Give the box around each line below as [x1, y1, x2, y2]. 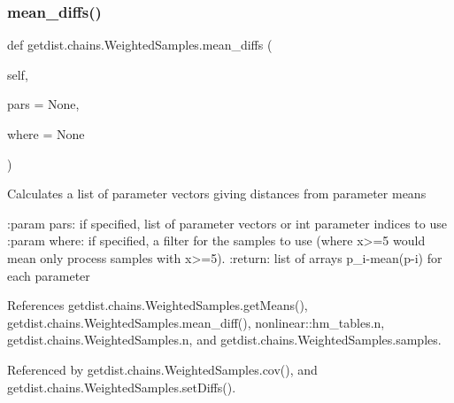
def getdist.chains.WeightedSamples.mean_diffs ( [7, 35, 273, 54]
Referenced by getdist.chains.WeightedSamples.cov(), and [7, 360, 318, 378]
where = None [7, 125, 85, 143]
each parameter [7, 266, 90, 284]
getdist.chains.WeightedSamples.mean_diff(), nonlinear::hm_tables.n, [7, 313, 385, 331]
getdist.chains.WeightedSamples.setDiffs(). [7, 377, 236, 396]
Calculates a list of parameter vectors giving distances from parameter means [7, 184, 427, 203]
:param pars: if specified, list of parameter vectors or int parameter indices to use [7, 213, 447, 232]
